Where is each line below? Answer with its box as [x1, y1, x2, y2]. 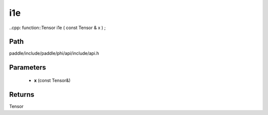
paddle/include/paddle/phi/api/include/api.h [9, 50, 99, 56]
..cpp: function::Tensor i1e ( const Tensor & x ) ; [9, 25, 106, 31]
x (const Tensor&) [34, 77, 71, 83]
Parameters [9, 63, 46, 72]
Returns [9, 90, 35, 99]
